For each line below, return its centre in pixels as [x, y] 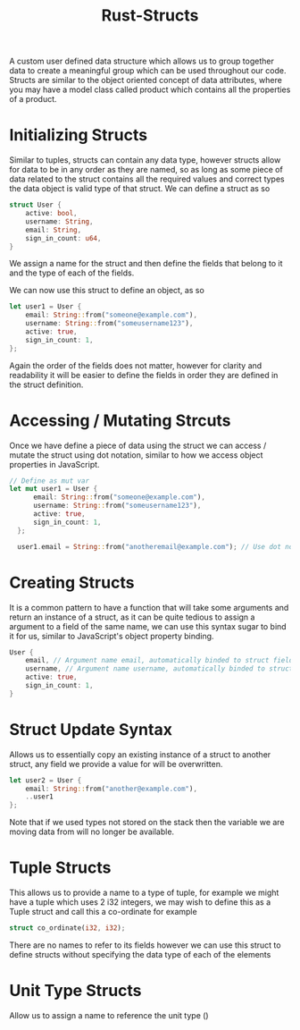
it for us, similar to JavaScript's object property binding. [112, 636]
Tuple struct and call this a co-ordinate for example [104, 912]
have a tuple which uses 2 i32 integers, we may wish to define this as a [140, 902]
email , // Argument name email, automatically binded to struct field [159, 661]
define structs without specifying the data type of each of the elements [140, 954]
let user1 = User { [46, 307]
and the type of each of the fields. [72, 273]
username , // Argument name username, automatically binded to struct [159, 669]
